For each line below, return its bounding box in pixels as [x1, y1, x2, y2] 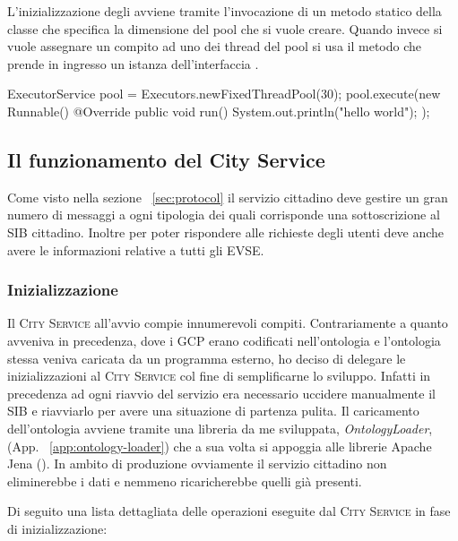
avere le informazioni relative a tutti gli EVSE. [7, 240, 264, 259]
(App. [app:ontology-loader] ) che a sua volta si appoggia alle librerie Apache [7, 436, 432, 455]
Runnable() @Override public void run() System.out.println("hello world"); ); [7, 101, 430, 120]
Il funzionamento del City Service [7, 145, 325, 173]
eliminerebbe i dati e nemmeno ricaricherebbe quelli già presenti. [7, 471, 362, 490]
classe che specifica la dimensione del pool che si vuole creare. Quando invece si [7, 19, 443, 38]
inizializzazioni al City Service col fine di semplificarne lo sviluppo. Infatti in [7, 366, 431, 385]
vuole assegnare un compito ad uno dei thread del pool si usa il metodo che [7, 37, 421, 56]
